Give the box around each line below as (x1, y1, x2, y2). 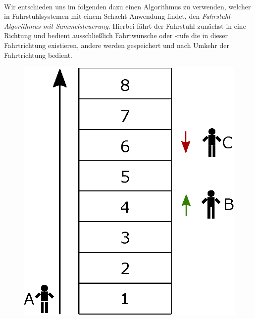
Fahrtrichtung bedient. (4, 49, 72, 60)
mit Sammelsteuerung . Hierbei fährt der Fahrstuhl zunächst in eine (43, 20, 246, 31)
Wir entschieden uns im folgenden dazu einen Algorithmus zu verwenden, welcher (4, 1, 251, 11)
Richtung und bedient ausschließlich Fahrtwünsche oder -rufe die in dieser (4, 30, 228, 41)
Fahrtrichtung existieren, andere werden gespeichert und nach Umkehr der (4, 40, 229, 50)
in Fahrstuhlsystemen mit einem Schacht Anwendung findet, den (4, 11, 200, 21)
